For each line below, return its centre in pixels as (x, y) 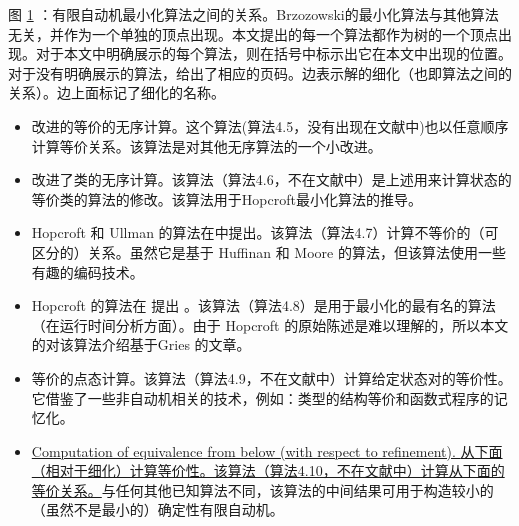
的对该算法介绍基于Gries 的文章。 (141, 344)
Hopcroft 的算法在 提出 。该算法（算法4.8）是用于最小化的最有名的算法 (263, 305)
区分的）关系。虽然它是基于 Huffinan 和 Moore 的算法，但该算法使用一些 (268, 251)
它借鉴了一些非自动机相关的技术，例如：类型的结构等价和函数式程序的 (262, 397)
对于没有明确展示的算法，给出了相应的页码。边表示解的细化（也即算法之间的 (260, 72)
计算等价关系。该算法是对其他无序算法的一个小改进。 (206, 145)
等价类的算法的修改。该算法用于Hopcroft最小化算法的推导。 (226, 198)
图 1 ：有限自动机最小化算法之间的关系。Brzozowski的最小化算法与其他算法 (253, 14)
